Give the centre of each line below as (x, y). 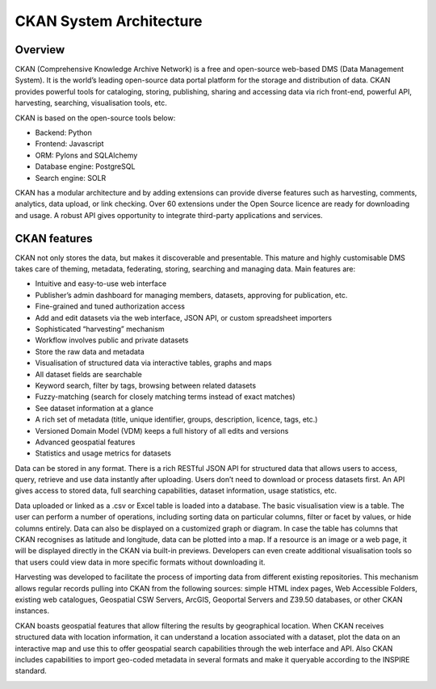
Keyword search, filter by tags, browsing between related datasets (146, 385)
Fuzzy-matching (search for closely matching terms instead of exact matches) (165, 397)
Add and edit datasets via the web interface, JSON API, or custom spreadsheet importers (184, 317)
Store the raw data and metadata (90, 351)
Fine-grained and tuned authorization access (110, 306)
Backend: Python (63, 132)
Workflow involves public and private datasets (112, 340)
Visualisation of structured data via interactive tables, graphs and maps (153, 363)
